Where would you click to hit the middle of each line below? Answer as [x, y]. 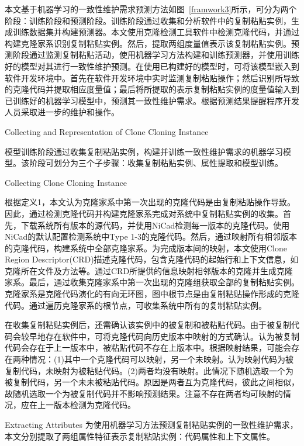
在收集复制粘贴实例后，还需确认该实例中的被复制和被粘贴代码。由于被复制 [148, 325]
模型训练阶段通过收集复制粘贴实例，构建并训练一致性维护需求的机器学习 [144, 151]
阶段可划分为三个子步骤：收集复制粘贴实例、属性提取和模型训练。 [156, 163]
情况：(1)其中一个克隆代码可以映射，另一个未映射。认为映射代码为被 [161, 359]
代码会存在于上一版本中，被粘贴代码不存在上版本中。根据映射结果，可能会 [148, 348]
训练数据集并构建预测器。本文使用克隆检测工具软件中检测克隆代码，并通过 [156, 32]
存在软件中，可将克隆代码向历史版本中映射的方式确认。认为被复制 [172, 336]
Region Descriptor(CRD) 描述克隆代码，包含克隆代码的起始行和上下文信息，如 [152, 259]
